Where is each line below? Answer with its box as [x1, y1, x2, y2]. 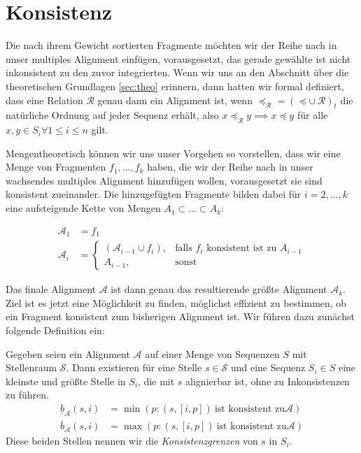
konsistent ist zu [206, 243, 277, 254]
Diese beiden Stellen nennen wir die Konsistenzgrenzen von [6, 433, 258, 448]
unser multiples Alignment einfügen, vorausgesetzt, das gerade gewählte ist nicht [6, 51, 351, 66]
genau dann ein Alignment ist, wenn [97, 92, 253, 107]
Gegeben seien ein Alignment [6, 346, 130, 361]
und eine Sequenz [230, 360, 306, 375]
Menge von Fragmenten [6, 159, 106, 174]
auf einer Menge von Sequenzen [145, 346, 280, 361]
